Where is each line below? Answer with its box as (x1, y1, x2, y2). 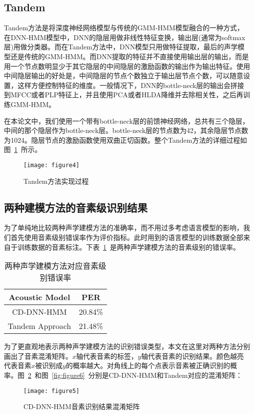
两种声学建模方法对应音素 (4, 260, 99, 272)
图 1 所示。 (4, 144, 42, 154)
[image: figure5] (23, 387, 80, 394)
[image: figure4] (23, 161, 80, 169)
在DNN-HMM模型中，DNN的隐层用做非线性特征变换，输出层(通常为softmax (4, 32, 245, 42)
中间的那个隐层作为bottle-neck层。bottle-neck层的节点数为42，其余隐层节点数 (4, 125, 249, 135)
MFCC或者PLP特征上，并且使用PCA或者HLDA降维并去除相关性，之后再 (10, 89, 243, 100)
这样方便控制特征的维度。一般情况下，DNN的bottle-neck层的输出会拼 (17, 80, 237, 90)
